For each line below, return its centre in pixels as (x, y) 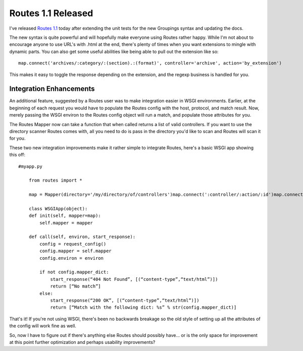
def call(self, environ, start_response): (82, 237)
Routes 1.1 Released (51, 13)
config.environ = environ (71, 258)
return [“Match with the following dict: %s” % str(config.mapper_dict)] (143, 307)
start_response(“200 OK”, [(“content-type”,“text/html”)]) (125, 300)
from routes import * (56, 181)
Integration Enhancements (52, 89)
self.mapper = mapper (66, 223)
